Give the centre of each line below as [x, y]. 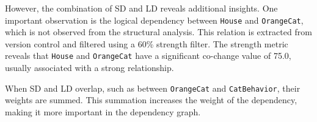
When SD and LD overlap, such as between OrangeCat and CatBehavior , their [153, 88]
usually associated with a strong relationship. [89, 68]
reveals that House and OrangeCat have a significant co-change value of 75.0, [148, 56]
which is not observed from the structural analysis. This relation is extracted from [158, 32]
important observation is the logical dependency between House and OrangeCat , [154, 20]
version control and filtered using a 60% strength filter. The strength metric [147, 43]
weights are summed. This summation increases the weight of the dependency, [151, 100]
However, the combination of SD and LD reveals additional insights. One [141, 8]
